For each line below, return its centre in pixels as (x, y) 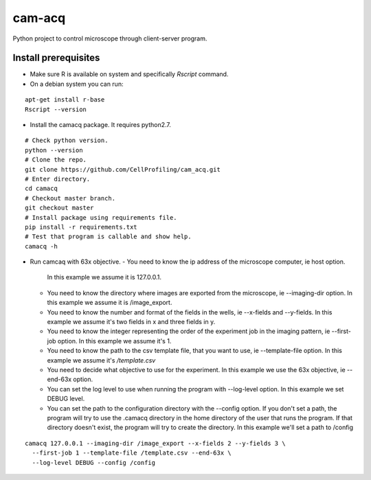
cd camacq (41, 188)
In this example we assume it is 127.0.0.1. (104, 277)
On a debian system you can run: (77, 84)
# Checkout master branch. (70, 198)
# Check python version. (67, 140)
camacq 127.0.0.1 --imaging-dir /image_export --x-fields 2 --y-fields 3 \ (155, 443)
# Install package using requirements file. (101, 217)
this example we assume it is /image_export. (110, 303)
